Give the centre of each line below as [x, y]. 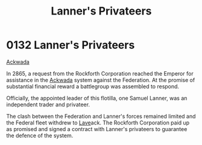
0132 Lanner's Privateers [71, 45]
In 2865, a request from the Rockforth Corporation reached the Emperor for [100, 73]
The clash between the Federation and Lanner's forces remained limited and [101, 116]
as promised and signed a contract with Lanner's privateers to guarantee [97, 129]
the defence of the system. [40, 135]
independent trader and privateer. [48, 105]
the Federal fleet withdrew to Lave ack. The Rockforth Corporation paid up [98, 123]
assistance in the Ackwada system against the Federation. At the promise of [101, 80]
